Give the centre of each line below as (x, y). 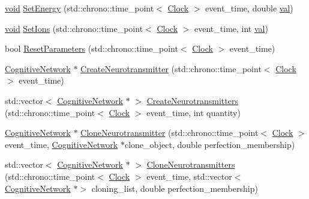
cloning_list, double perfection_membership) (175, 188)
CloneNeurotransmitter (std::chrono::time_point (169, 133)
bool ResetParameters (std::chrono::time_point (91, 48)
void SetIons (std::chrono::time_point (74, 28)
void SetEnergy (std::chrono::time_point (79, 8)
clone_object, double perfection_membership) (210, 144)
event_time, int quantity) (193, 112)
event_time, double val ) (249, 8)
